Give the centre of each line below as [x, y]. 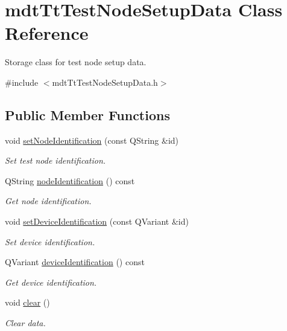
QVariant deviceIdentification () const [75, 262]
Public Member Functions [87, 114]
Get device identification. [51, 282]
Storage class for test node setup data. [76, 62]
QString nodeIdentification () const [70, 180]
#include [22, 82]
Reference [47, 33]
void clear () [27, 302]
